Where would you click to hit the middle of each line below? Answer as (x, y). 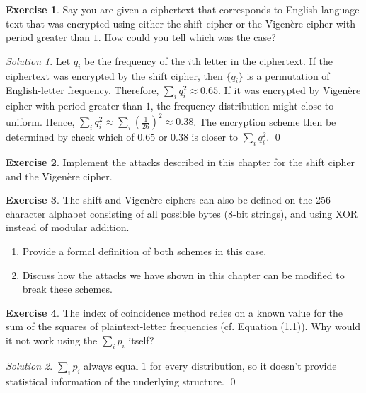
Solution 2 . (29, 365)
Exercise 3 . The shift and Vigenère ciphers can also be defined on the (159, 200)
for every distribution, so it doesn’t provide (243, 365)
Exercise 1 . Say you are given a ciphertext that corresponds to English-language (183, 9)
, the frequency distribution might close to (242, 106)
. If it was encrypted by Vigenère (290, 90)
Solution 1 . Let (38, 60)
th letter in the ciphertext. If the (262, 60)
